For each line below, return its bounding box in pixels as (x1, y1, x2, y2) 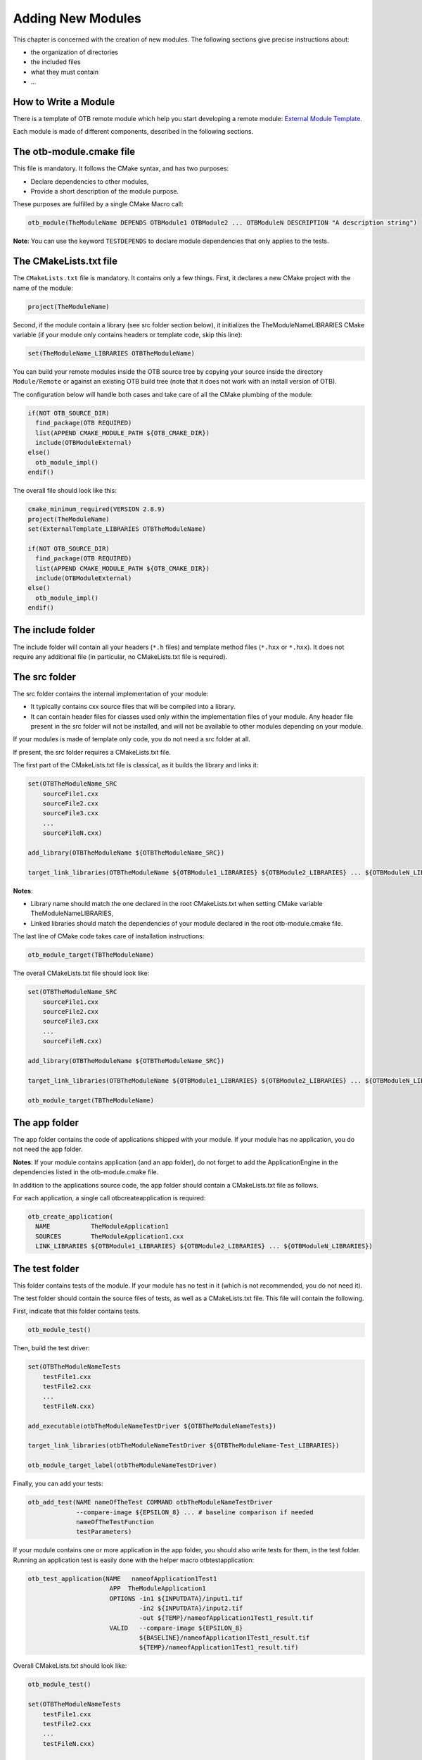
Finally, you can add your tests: (13, 1479, 103, 1488)
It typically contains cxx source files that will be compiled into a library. (30, 703, 236, 711)
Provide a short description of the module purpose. (30, 187, 179, 196)
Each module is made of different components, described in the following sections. (13, 127, 254, 136)
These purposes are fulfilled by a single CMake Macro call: (13, 200, 184, 208)
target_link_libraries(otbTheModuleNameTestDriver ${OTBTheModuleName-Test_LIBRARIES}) (27, 1442, 340, 1450)
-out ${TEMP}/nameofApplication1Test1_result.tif (139, 1614, 314, 1622)
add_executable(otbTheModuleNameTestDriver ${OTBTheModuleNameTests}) (27, 1422, 277, 1430)
